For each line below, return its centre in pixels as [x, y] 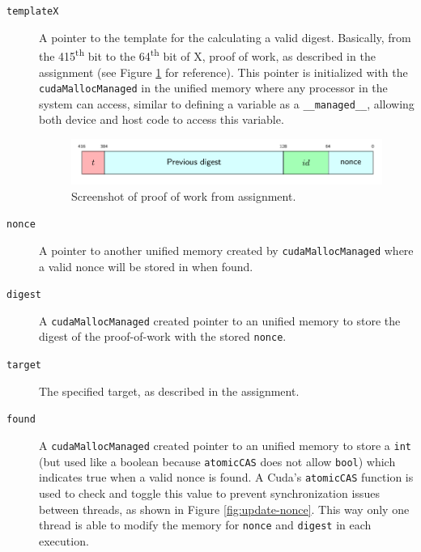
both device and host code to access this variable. [162, 119]
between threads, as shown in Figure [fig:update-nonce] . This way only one [224, 509]
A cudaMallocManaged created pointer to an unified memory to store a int [225, 445]
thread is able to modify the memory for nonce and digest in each [205, 525]
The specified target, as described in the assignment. [169, 391]
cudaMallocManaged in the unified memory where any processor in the [213, 88]
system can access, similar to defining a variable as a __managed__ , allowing [227, 103]
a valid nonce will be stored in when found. [146, 266]
